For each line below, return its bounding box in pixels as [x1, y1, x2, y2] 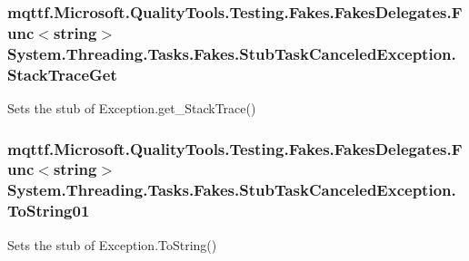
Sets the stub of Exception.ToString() [7, 235, 217, 254]
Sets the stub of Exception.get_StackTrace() [7, 98, 256, 117]
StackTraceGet [7, 63, 117, 85]
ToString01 [7, 199, 90, 222]
